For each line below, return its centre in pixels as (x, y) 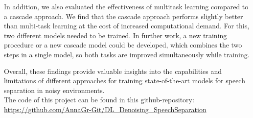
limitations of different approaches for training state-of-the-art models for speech (125, 81)
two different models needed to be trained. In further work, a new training (115, 35)
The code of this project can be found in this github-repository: (99, 100)
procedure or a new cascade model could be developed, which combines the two (123, 45)
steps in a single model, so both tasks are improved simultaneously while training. (127, 54)
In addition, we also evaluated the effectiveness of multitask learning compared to (126, 6)
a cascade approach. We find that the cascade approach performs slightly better (124, 16)
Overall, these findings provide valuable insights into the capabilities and (113, 71)
